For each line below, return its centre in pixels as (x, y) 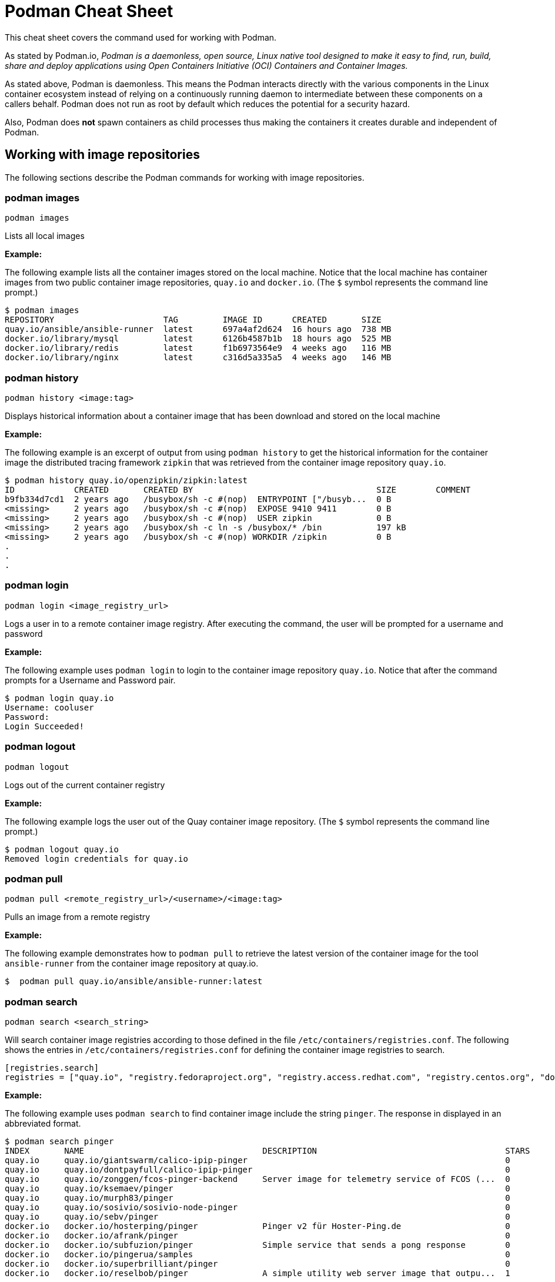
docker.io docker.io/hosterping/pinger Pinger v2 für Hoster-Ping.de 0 (258, 1226)
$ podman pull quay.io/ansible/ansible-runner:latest (134, 982)
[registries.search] (52, 1068)
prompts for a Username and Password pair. (90, 680)
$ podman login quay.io (59, 698)
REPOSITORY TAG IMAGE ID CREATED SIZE (193, 320)
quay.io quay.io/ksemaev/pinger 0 (258, 1189)
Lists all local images (45, 236)
